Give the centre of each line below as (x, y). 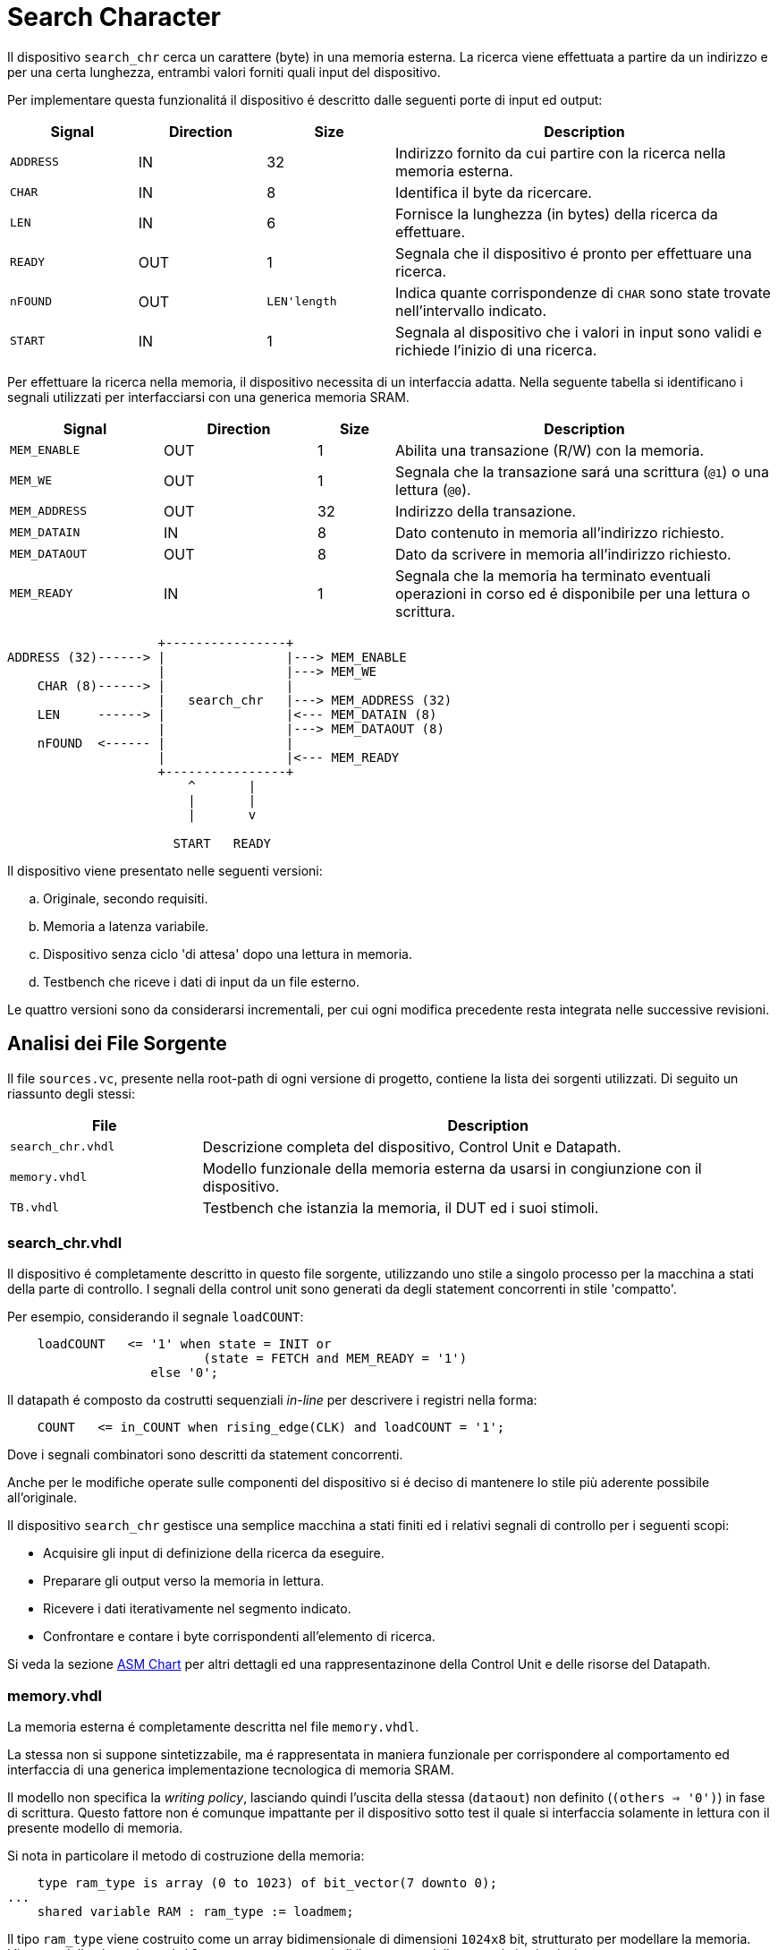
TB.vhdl (34, 1208)
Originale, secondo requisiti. (126, 898)
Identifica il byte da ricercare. (493, 192)
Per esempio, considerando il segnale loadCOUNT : (156, 1317)
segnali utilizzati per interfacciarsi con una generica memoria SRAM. (208, 397)
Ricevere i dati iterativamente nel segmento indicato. (197, 1609)
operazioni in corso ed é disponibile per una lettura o (573, 593)
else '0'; (185, 1373)
